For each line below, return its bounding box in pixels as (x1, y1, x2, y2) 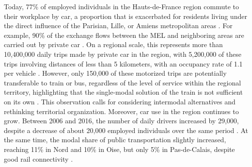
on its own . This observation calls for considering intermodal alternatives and (4, 96, 236, 106)
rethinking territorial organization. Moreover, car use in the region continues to (4, 106, 239, 116)
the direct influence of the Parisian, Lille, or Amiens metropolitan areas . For (4, 20, 233, 31)
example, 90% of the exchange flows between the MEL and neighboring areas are (4, 30, 244, 40)
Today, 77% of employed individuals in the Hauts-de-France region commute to (4, 1, 239, 11)
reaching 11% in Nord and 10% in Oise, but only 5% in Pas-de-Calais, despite (4, 144, 235, 154)
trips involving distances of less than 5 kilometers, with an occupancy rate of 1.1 (4, 58, 243, 68)
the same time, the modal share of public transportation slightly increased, (4, 134, 226, 145)
